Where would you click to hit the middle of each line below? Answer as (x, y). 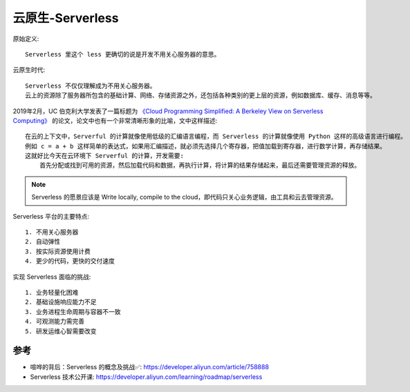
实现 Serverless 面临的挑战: (52, 277)
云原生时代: (29, 70)
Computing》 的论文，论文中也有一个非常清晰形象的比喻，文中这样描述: (115, 120)
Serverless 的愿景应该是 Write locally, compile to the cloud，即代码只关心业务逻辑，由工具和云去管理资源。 (185, 197)
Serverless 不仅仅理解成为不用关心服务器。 (91, 86)
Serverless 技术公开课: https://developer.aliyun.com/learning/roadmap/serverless (146, 377)
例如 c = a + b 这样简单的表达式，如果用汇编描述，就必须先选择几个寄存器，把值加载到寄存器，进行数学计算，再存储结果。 (206, 146)
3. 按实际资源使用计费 (58, 251)
